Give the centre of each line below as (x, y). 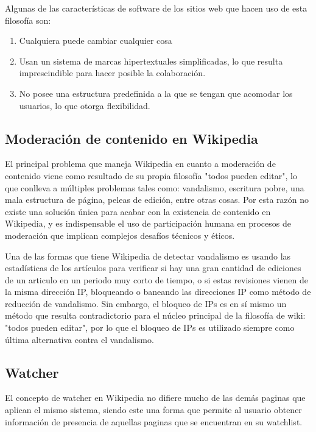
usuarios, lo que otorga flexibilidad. (85, 105)
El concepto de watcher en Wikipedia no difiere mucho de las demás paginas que (155, 398)
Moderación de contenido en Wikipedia (132, 138)
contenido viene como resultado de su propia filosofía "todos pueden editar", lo (151, 175)
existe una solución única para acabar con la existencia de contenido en (138, 211)
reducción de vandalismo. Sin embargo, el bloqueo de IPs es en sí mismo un (146, 303)
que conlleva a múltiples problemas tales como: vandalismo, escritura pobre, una (155, 187)
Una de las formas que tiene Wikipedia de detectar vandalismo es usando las (148, 256)
